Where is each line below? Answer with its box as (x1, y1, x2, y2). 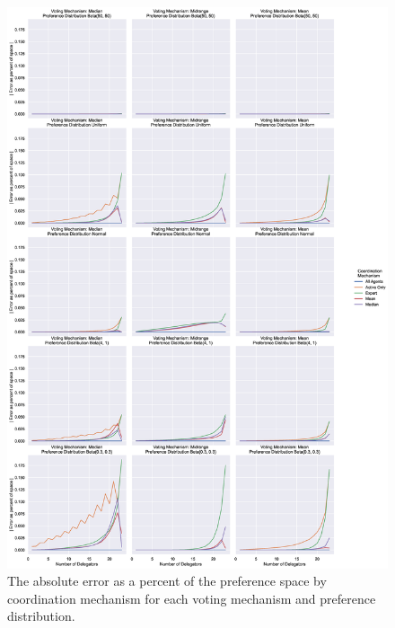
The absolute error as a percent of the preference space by (7, 571, 327, 590)
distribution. (7, 606, 75, 625)
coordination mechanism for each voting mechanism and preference (7, 588, 376, 607)
